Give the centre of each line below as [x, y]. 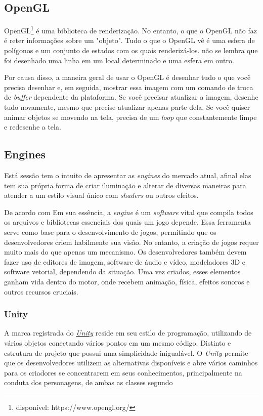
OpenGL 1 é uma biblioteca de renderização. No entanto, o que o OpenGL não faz [131, 30]
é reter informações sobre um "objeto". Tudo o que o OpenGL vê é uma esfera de [129, 40]
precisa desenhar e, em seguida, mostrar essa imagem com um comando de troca [129, 87]
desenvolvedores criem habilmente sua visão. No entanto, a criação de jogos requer [131, 242]
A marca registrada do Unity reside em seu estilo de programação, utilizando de [128, 333]
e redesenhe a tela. [33, 127]
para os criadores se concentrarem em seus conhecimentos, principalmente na [123, 372]
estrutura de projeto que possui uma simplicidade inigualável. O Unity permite [126, 352]
